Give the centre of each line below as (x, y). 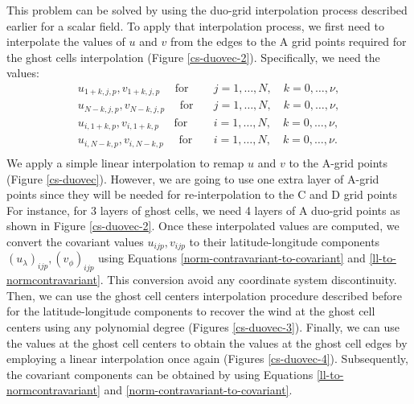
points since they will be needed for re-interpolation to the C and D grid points (202, 194)
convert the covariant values (75, 241)
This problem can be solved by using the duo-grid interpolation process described (207, 10)
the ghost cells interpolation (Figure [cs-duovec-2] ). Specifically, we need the (193, 57)
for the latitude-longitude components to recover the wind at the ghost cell (191, 311)
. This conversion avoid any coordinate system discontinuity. (248, 280)
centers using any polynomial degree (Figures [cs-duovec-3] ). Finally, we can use (203, 326)
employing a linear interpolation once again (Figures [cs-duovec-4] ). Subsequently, (207, 359)
